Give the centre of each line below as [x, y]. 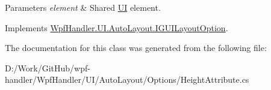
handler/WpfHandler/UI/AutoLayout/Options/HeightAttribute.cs [127, 79]
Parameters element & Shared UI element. [83, 7]
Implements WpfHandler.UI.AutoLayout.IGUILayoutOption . [117, 27]
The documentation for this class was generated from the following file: [136, 48]
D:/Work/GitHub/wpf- [48, 67]
